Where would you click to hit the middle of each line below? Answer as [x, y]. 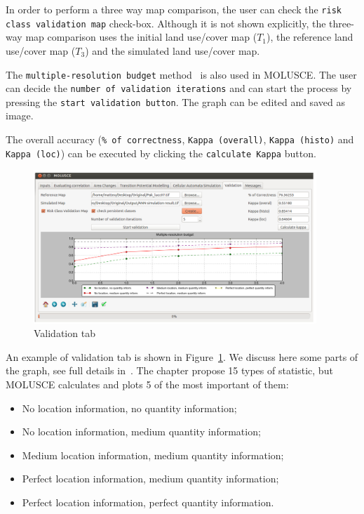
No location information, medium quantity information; [141, 431]
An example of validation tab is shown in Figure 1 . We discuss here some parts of [182, 356]
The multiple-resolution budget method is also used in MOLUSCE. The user [181, 74]
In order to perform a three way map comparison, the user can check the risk [174, 9]
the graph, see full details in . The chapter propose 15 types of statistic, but [169, 370]
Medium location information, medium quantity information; [153, 455]
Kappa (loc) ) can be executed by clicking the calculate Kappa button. [161, 153]
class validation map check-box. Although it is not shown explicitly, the [166, 23]
